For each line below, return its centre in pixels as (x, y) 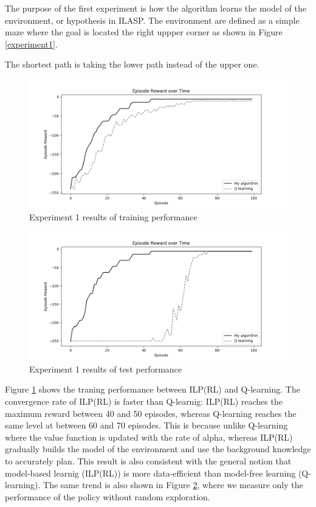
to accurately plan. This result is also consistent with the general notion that (148, 460)
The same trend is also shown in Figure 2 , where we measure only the (173, 485)
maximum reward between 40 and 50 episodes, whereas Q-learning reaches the (151, 413)
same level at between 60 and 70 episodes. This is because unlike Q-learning (146, 425)
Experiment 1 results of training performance (113, 216)
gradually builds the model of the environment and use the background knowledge (158, 449)
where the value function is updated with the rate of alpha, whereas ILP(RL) (149, 437)
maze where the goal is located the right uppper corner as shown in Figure (144, 32)
